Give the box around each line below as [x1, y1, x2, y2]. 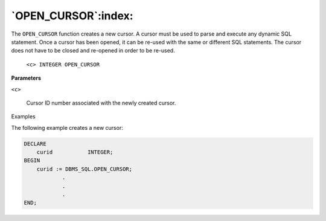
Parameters [11, 74, 42, 82]
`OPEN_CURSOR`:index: [11, 9, 133, 22]
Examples [11, 113, 36, 120]
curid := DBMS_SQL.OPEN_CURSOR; [36, 165, 133, 172]
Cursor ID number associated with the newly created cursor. [26, 99, 176, 106]
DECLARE [24, 140, 46, 147]
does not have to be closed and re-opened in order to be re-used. [11, 47, 175, 54]
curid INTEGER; [36, 149, 113, 156]
